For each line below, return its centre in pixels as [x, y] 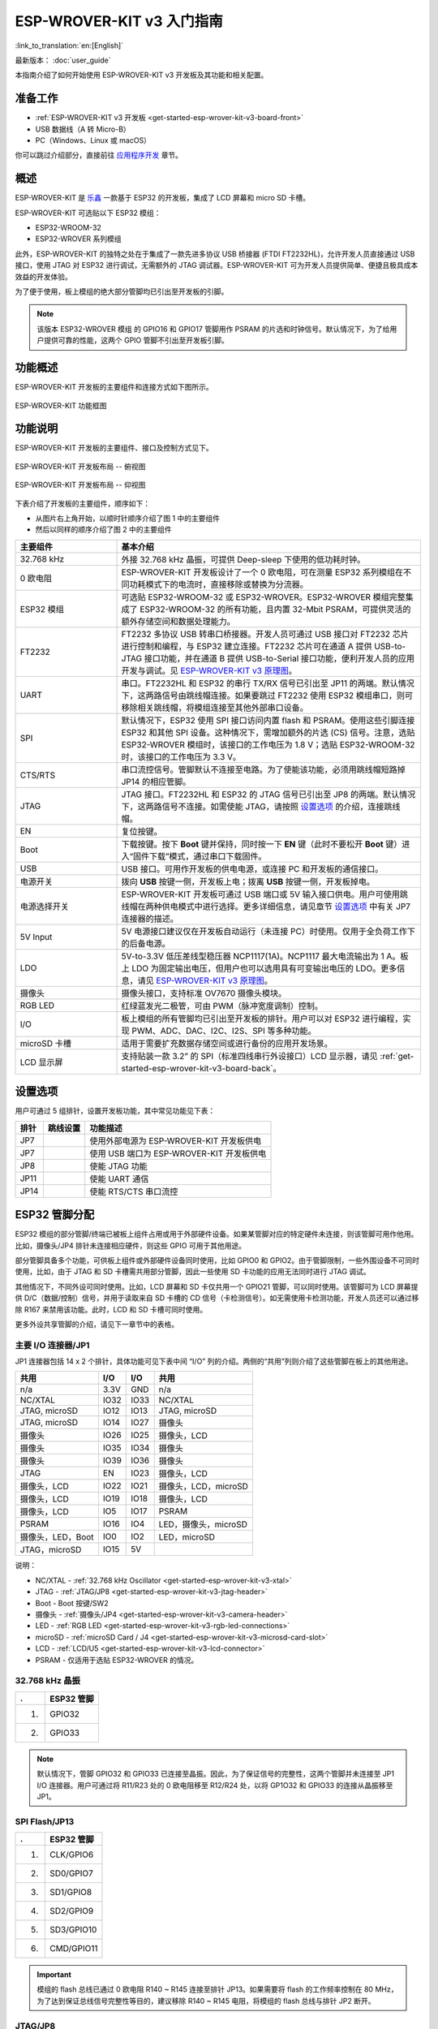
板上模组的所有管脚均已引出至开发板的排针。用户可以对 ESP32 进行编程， [262, 1019]
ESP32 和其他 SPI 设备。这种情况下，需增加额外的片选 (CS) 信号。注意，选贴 [268, 732]
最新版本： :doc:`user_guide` [63, 60]
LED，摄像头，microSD [203, 1524]
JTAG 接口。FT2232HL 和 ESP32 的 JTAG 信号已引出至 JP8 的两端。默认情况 [268, 794]
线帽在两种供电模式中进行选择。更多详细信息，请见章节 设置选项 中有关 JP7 [266, 907]
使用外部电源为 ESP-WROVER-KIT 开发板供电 [176, 1140]
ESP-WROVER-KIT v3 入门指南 [119, 21]
